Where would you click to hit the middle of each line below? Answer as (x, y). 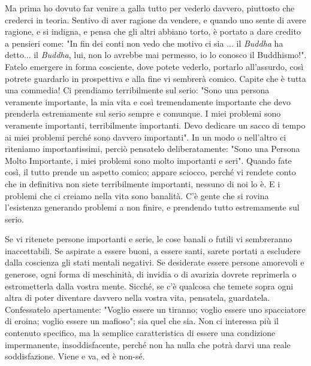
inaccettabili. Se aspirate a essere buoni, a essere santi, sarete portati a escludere (153, 250)
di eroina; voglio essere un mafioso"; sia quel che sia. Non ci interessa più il (142, 321)
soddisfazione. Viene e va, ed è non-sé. (75, 356)
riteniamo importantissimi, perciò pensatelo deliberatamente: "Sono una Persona (153, 149)
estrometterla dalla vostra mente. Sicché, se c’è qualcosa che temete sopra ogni (149, 286)
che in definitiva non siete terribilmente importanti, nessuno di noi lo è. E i (143, 183)
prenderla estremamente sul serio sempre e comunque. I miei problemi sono (143, 113)
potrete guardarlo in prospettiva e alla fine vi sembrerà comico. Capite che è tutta (155, 78)
